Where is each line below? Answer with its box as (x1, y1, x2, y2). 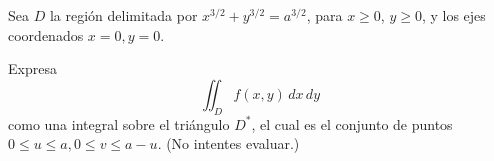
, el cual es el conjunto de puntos (251, 113, 453, 134)
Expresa (8, 58, 57, 79)
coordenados (8, 24, 84, 45)
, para (306, 5, 343, 25)
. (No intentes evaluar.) (157, 133, 300, 154)
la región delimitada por (49, 5, 198, 25)
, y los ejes (421, 5, 486, 25)
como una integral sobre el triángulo (8, 113, 230, 134)
